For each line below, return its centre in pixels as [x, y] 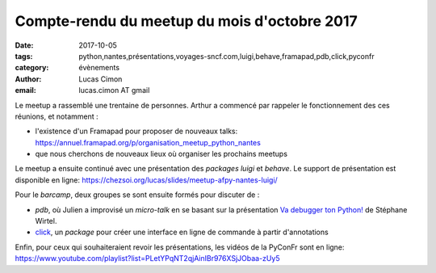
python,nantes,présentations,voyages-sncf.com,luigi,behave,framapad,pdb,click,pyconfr [226, 56]
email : [25, 90]
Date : [24, 45]
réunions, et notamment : [57, 116]
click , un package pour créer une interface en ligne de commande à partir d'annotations [182, 232]
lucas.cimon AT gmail [114, 90]
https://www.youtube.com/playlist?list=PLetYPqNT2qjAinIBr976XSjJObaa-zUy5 [147, 258]
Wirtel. [46, 221]
